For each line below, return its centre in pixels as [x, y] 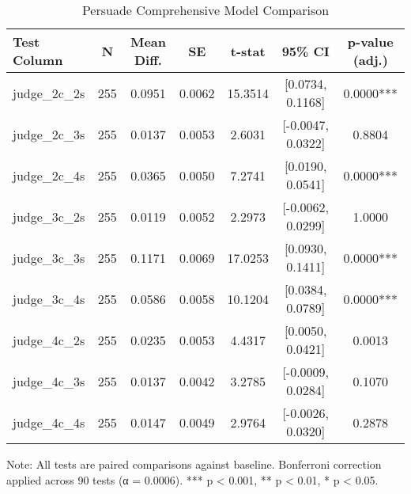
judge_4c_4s [49, 422]
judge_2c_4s [49, 175]
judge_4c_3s [49, 381]
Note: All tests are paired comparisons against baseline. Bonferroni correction [194, 464]
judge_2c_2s [49, 93]
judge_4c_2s [49, 340]
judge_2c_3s [49, 134]
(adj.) [370, 60]
